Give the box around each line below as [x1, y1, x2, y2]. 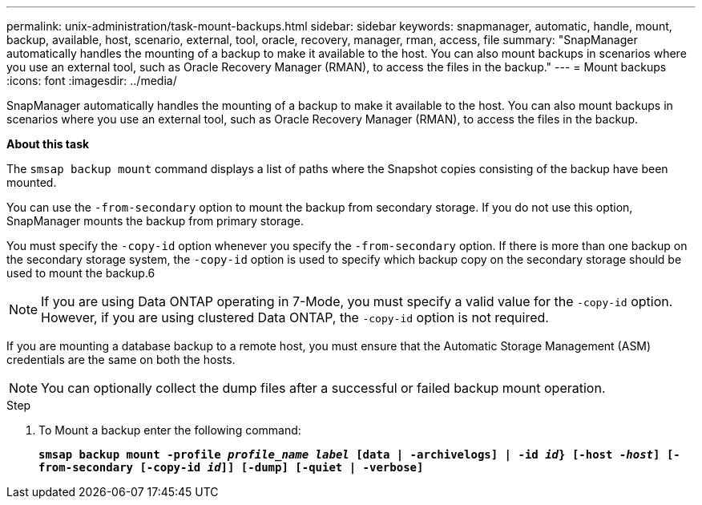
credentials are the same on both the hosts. [6, 353, 236, 366]
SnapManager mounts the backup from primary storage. [6, 214, 305, 228]
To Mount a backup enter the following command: [38, 423, 301, 437]
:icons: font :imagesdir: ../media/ [6, 74, 177, 87]
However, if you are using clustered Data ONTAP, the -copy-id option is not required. [41, 309, 549, 325]
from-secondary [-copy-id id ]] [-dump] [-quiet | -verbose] [38, 461, 424, 474]
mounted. [6, 176, 57, 189]
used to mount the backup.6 [6, 266, 155, 280]
